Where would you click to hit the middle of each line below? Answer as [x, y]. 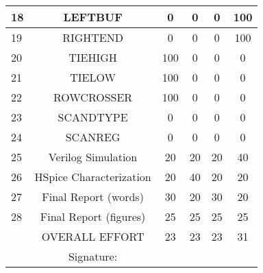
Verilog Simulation [93, 157]
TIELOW [93, 77]
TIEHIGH [93, 57]
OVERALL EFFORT [93, 236]
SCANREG [93, 137]
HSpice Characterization [93, 177]
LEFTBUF [93, 17]
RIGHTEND [93, 37]
